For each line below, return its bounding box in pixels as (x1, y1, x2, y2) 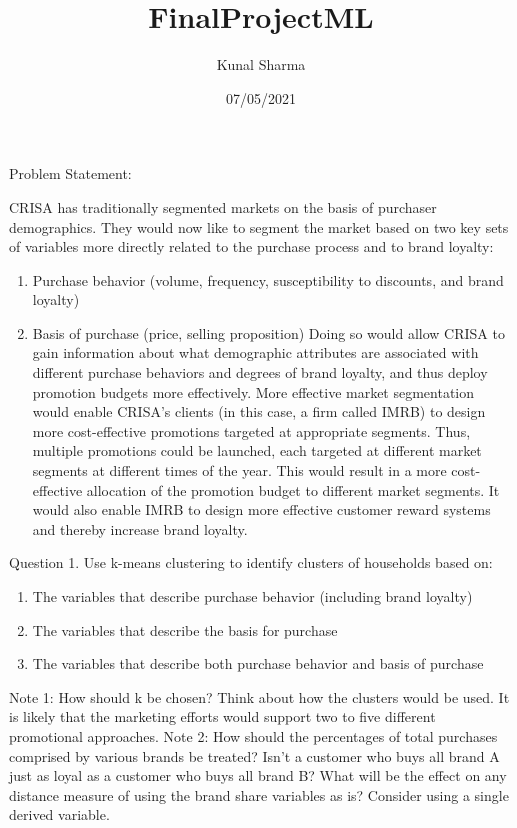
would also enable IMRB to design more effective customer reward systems (32, 499, 491, 520)
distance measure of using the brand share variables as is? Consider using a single (9, 784, 509, 805)
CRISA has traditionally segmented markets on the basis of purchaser (9, 196, 437, 217)
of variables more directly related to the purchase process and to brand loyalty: (9, 236, 494, 257)
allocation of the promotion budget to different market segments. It (86, 479, 500, 500)
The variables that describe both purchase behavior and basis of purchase (32, 653, 484, 674)
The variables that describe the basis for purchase (32, 619, 338, 640)
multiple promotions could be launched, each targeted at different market (32, 440, 482, 461)
